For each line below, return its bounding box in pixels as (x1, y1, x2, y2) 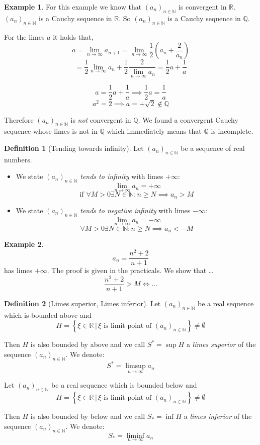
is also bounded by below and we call (30, 411, 145, 421)
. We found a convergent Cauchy (138, 114, 238, 125)
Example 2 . (4, 239, 44, 249)
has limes (4, 265, 33, 276)
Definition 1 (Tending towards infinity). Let (4, 143, 144, 153)
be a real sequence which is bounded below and (51, 380, 197, 390)
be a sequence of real (181, 143, 245, 153)
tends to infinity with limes (80, 171, 163, 182)
